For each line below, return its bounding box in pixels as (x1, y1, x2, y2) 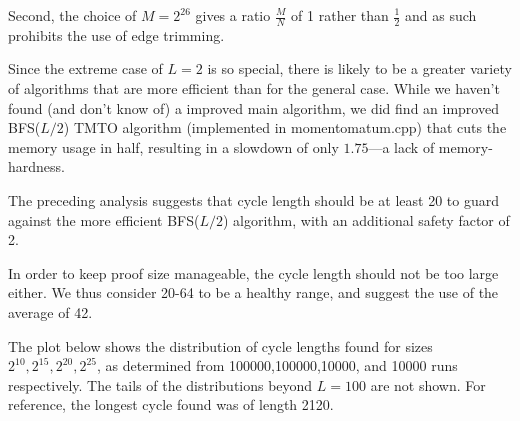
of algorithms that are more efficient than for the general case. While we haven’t (8, 78, 500, 99)
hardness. (8, 156, 65, 177)
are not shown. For (370, 374, 486, 395)
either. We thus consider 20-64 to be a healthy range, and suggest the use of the (8, 282, 499, 303)
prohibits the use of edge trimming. (8, 24, 225, 45)
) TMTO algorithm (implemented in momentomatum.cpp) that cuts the (63, 117, 507, 138)
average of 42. (8, 301, 93, 322)
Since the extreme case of (8, 58, 163, 79)
